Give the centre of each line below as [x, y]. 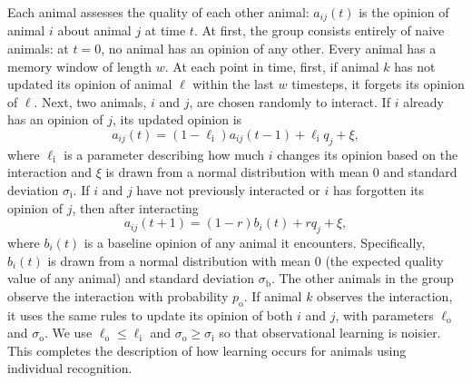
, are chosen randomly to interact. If [290, 101]
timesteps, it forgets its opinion [378, 84]
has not [415, 66]
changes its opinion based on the [368, 154]
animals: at [38, 49]
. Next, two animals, [90, 101]
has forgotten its [379, 190]
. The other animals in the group [362, 278]
